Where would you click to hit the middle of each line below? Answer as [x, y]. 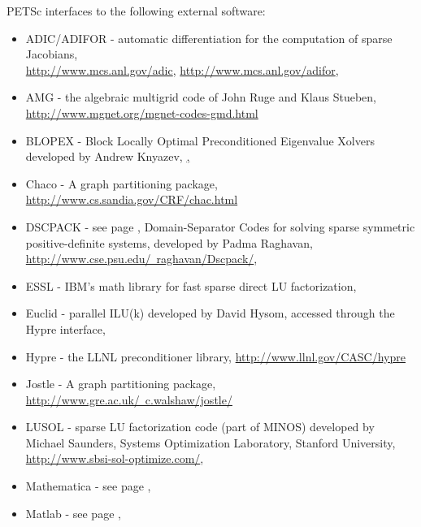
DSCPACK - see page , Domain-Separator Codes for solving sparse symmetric [220, 226]
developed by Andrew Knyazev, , [108, 156]
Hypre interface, [65, 328]
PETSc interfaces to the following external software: [136, 11]
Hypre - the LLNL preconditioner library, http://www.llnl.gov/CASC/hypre [215, 356]
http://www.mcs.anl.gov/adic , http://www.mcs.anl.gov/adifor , [182, 69]
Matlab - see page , [73, 513]
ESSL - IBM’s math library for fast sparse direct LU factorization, [191, 285]
